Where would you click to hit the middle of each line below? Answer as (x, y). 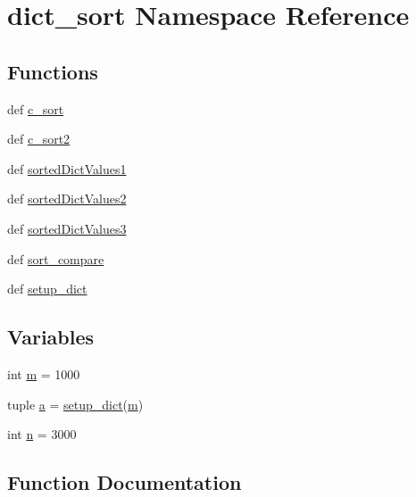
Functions (53, 71)
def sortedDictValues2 (67, 199)
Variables (51, 337)
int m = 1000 (44, 373)
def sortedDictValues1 (67, 168)
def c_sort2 (39, 139)
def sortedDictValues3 (67, 228)
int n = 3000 (42, 434)
